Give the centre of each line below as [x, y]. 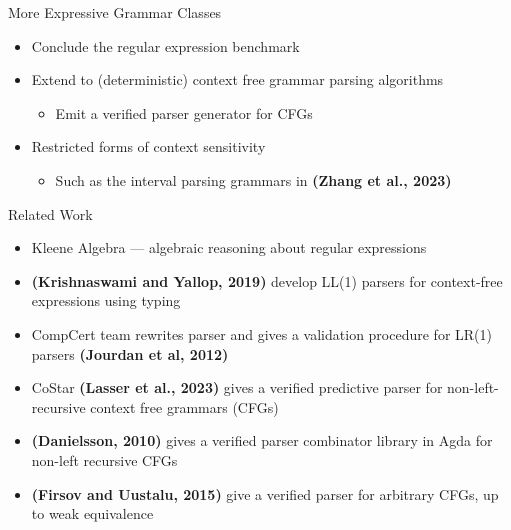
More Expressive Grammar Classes [115, 12]
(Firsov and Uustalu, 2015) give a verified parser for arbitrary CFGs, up [265, 493]
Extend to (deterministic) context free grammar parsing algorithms [237, 79]
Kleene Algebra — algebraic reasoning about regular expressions [229, 247]
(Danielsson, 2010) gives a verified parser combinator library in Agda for [262, 440]
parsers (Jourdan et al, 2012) [130, 353]
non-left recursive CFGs [104, 459]
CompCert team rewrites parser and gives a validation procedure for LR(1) [261, 333]
